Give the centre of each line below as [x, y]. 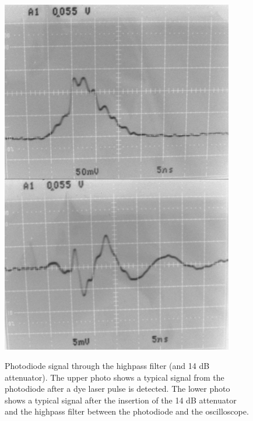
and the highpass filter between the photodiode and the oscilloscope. [127, 411]
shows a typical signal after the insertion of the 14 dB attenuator [121, 400]
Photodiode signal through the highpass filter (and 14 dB [107, 366]
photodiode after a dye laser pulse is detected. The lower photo [117, 389]
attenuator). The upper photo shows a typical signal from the [115, 377]
